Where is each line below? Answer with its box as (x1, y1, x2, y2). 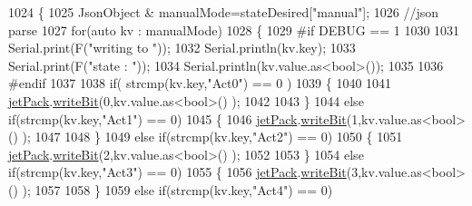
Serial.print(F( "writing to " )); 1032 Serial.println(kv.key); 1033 (8, 38, 356, 57)
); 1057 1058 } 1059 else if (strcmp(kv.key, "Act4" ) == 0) (22, 180, 333, 199)
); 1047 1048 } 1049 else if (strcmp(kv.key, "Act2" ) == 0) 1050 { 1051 (22, 127, 403, 146)
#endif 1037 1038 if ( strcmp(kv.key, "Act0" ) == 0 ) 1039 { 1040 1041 (8, 74, 392, 93)
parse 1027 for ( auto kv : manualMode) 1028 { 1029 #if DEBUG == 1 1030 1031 (8, 20, 460, 39)
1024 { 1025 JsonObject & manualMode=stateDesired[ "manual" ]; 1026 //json (8, 3, 439, 21)
